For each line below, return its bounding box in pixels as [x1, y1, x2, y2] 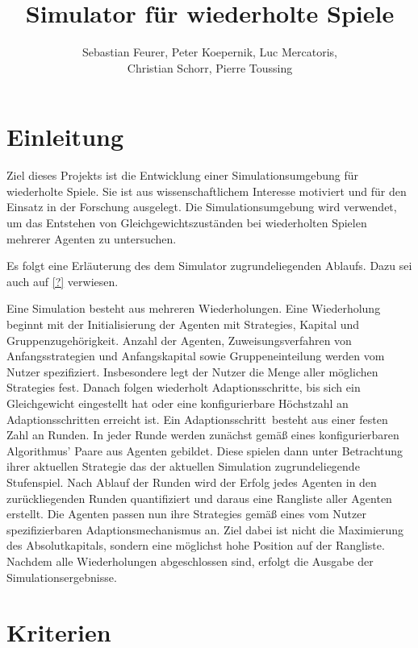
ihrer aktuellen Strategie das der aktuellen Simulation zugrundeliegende [6, 458, 360, 475]
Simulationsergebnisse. [6, 568, 117, 585]
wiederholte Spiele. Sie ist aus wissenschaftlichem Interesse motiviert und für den [6, 182, 407, 199]
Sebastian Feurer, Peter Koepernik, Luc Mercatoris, [82, 44, 337, 60]
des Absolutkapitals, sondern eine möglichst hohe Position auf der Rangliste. [6, 537, 385, 554]
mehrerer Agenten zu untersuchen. [6, 230, 177, 247]
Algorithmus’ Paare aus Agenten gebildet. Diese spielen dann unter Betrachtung [6, 442, 403, 459]
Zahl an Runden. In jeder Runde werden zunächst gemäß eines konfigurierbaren [6, 426, 399, 443]
